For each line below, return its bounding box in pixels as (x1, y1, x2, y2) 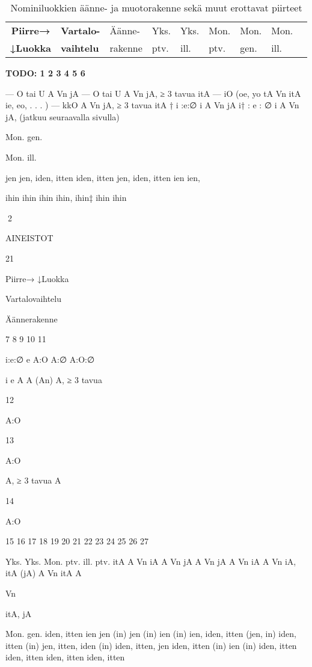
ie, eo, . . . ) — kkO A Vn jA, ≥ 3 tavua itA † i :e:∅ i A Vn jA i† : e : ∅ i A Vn (5, 99, 299, 111)
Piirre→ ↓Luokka (5, 272, 69, 284)
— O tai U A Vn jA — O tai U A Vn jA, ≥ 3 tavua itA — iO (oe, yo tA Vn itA (5, 87, 301, 99)
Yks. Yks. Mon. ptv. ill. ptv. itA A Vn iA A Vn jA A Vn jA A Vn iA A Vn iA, (5, 555, 296, 567)
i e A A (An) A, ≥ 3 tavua (5, 373, 102, 386)
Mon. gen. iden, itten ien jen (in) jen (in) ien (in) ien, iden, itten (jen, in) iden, (5, 627, 296, 640)
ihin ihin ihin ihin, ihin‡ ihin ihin (5, 191, 127, 204)
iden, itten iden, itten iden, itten (5, 651, 125, 663)
